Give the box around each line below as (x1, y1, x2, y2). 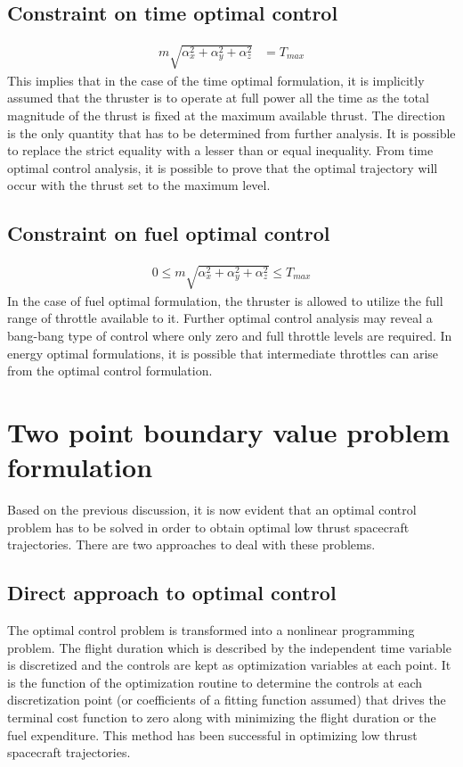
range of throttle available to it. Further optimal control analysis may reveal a (7, 309, 433, 327)
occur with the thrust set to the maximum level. (7, 176, 271, 194)
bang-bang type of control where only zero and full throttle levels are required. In (7, 326, 452, 344)
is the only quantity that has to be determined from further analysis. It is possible (7, 123, 456, 142)
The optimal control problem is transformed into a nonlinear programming (7, 620, 415, 639)
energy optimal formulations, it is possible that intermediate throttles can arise (7, 343, 439, 362)
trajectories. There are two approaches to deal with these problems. (7, 535, 376, 554)
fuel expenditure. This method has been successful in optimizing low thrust (7, 725, 418, 744)
